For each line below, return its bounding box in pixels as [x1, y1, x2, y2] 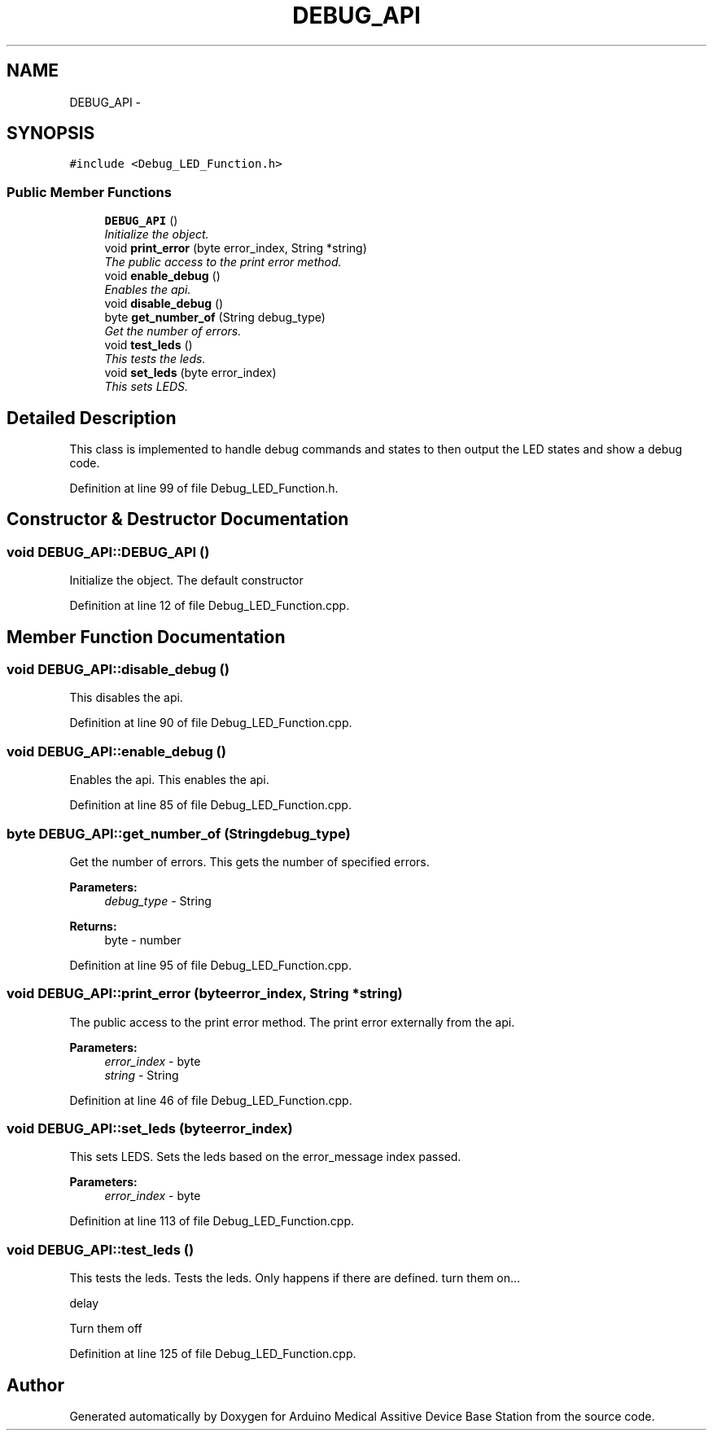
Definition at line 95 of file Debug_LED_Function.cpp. [69, 957, 352, 972]
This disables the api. [69, 690, 183, 705]
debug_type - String [104, 893, 212, 908]
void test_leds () [104, 338, 193, 353]
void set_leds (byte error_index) [104, 366, 277, 380]
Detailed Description [7, 407, 177, 428]
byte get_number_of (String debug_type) [104, 310, 326, 325]
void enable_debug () [104, 269, 221, 283]
